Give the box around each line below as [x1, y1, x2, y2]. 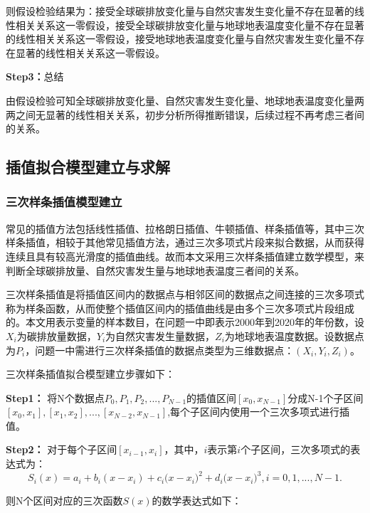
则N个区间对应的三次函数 [6, 493, 123, 508]
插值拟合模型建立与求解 [6, 156, 170, 178]
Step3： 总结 [6, 69, 64, 84]
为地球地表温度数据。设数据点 [224, 328, 364, 343]
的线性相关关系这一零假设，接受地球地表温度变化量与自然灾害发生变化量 [6, 31, 344, 46]
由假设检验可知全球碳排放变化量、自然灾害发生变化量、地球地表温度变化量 [6, 92, 354, 107]
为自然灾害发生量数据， [105, 328, 216, 343]
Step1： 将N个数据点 [6, 390, 105, 405]
